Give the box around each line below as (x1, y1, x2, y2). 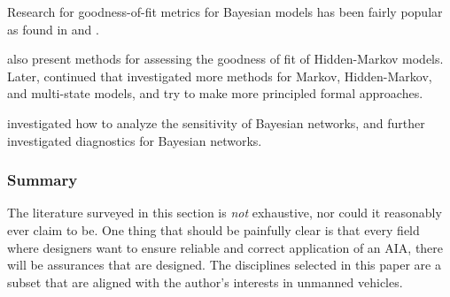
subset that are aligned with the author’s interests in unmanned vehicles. (7, 272, 403, 291)
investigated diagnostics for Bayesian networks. (7, 131, 262, 149)
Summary (7, 169, 78, 191)
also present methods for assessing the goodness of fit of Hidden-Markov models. (7, 49, 444, 68)
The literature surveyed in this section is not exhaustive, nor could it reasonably (7, 203, 442, 222)
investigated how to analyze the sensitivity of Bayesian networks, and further (7, 113, 425, 132)
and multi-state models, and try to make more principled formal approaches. (7, 84, 423, 103)
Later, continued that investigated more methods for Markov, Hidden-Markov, (7, 66, 432, 85)
